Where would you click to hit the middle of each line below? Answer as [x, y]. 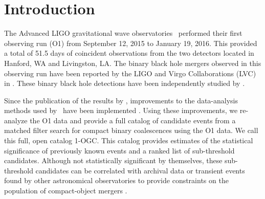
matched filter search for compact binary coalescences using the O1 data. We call [131, 130]
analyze [16, 120]
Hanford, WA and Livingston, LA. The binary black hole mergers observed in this [133, 63]
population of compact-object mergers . [66, 191]
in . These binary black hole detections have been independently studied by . [125, 83]
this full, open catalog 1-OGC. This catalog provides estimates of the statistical [129, 140]
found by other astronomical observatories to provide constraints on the [116, 180]
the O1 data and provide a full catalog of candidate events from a [133, 120]
